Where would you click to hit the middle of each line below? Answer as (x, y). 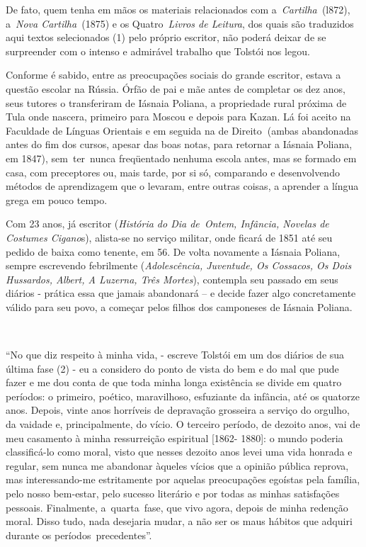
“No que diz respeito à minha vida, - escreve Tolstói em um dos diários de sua (175, 355)
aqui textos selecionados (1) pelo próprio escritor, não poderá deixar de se (166, 37)
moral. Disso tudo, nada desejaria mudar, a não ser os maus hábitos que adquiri (179, 521)
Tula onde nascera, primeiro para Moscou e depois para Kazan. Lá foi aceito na (178, 117)
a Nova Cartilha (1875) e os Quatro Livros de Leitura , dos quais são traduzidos (180, 23)
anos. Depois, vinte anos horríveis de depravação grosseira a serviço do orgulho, (178, 410)
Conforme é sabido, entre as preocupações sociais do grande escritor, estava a (173, 75)
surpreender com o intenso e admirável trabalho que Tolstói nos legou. (158, 51)
